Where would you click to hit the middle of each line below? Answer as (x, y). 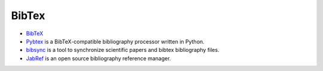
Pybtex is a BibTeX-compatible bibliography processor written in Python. (115, 41)
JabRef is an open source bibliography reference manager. (98, 58)
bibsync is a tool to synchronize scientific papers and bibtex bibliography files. (123, 50)
